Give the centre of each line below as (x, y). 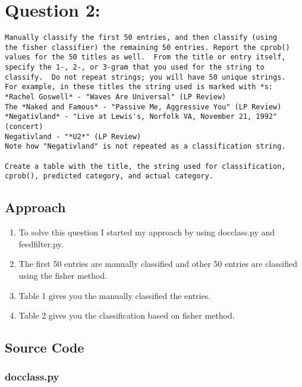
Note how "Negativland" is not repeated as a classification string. (145, 147)
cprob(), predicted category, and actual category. (109, 176)
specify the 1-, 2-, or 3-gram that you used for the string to (135, 67)
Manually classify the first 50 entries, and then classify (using (141, 38)
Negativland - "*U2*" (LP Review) (73, 136)
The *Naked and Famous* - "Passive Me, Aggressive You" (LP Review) (143, 107)
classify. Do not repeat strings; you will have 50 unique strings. (145, 77)
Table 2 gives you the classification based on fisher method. (127, 315)
